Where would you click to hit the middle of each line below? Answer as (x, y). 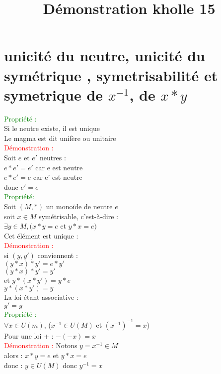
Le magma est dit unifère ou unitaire (60, 138)
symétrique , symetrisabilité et (111, 75)
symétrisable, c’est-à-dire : (78, 216)
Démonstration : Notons (41, 345)
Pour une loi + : (29, 335)
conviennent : (58, 255)
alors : (13, 355)
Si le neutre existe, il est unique (52, 128)
